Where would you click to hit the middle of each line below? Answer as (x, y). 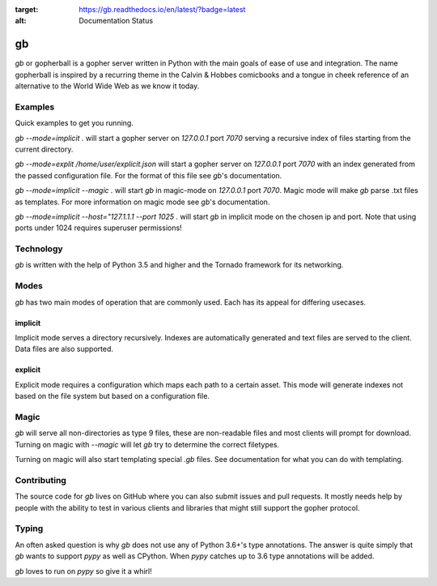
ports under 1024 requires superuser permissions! (98, 228)
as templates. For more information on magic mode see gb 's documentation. (142, 202)
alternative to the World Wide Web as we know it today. (107, 86)
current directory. (44, 149)
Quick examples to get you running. (74, 123)
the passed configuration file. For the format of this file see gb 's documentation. (148, 175)
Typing (29, 528)
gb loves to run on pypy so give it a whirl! (84, 571)
